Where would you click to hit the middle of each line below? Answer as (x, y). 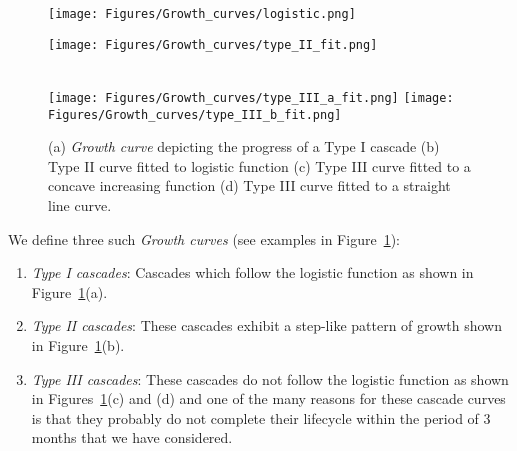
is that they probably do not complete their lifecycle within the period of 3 (261, 417)
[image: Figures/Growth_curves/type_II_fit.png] (213, 44)
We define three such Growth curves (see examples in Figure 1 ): (204, 238)
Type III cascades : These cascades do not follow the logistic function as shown (270, 378)
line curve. (80, 205)
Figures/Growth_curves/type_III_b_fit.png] (195, 114)
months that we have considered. (132, 437)
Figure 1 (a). (69, 291)
